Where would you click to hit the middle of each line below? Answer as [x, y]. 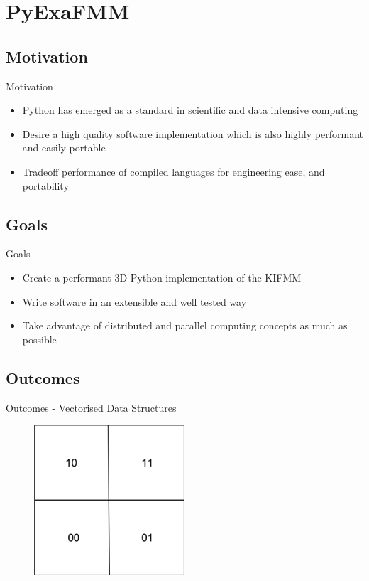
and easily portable [64, 148]
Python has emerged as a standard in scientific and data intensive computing [190, 110]
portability [45, 185]
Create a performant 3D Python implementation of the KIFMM [162, 277]
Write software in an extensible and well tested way [134, 301]
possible [39, 339]
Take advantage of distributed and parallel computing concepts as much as [185, 325]
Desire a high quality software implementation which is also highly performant [193, 133]
